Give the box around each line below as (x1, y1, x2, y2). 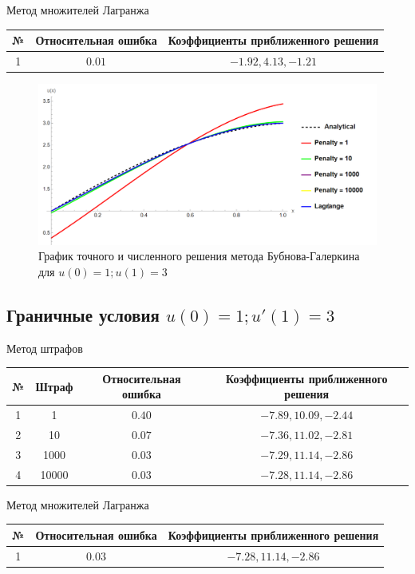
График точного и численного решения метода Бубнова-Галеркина (38, 247, 360, 264)
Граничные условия (6, 302, 160, 327)
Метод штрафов (6, 339, 83, 356)
